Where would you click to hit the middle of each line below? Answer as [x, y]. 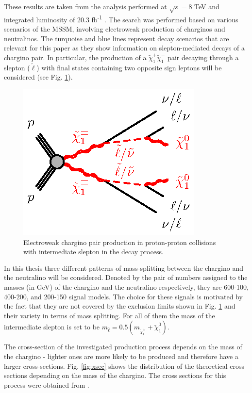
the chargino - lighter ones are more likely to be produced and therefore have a [121, 356]
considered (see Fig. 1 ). [38, 77]
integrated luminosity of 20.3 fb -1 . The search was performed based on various [121, 18]
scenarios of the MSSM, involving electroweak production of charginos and [115, 29]
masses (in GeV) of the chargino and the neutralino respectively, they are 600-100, [126, 287]
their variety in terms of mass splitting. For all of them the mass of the [109, 315]
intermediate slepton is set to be [52, 327]
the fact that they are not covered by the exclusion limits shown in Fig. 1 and [120, 306]
